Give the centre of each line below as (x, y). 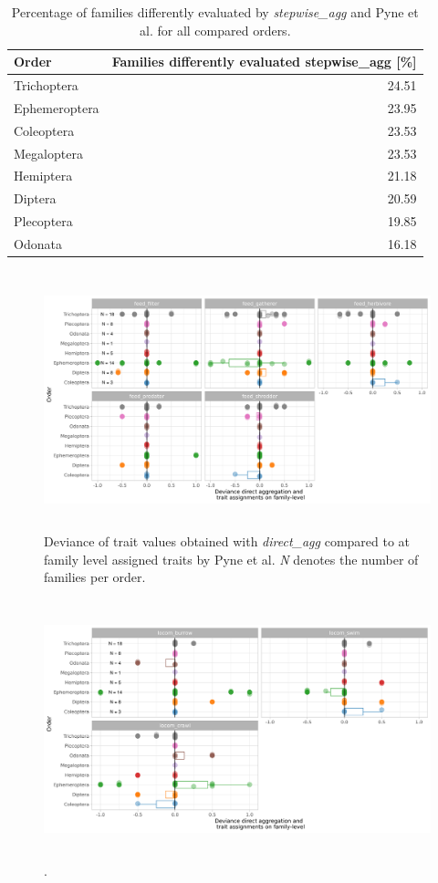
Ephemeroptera (57, 107)
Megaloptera (48, 153)
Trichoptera (46, 85)
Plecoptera (43, 221)
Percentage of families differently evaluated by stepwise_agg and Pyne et (215, 12)
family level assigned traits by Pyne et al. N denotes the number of (231, 559)
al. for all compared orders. (215, 30)
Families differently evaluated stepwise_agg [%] (264, 62)
